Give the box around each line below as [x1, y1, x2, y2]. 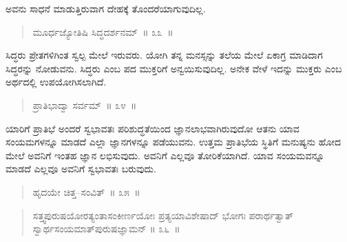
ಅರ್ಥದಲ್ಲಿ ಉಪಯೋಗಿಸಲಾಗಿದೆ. [6, 74, 107, 89]
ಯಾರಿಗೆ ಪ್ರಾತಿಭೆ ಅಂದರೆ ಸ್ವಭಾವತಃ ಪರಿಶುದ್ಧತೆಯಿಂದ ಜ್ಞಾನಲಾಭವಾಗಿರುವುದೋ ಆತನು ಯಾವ [6, 121, 299, 135]
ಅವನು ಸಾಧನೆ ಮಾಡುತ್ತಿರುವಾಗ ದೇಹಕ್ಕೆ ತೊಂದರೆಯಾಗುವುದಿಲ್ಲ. [6, 1, 206, 15]
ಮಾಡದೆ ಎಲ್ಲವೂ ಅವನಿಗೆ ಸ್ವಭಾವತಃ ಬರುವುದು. [6, 161, 156, 176]
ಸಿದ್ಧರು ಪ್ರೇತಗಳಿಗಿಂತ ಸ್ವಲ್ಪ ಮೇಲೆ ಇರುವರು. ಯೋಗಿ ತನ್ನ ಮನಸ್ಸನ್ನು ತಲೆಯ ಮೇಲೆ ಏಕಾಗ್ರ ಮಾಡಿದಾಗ [6, 48, 323, 62]
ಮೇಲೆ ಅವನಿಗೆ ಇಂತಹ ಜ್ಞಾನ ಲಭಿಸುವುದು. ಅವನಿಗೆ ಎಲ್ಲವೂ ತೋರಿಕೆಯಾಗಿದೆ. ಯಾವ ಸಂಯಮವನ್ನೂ [6, 148, 324, 162]
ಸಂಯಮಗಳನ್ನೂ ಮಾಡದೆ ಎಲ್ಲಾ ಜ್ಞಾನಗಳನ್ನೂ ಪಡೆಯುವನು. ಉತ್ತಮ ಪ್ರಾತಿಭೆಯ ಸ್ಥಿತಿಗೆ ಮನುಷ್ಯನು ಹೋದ [6, 134, 341, 149]
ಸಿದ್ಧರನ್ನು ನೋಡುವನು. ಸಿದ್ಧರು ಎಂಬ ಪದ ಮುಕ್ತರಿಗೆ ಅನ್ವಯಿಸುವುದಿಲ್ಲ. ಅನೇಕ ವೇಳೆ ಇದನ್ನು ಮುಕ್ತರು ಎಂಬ [6, 61, 342, 75]
